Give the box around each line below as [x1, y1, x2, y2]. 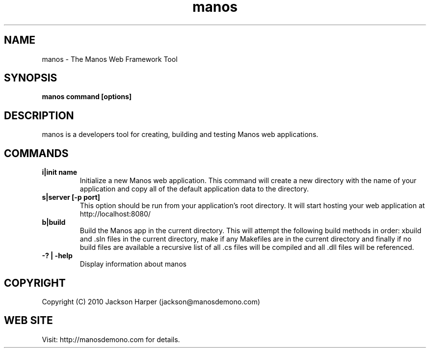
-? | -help [42, 251, 73, 260]
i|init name [42, 168, 78, 177]
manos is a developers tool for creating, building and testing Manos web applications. [42, 130, 319, 139]
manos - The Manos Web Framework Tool [42, 54, 178, 63]
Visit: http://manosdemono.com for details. [42, 335, 180, 344]
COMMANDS [4, 147, 69, 160]
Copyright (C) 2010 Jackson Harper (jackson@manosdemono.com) [42, 297, 260, 306]
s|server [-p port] [42, 193, 100, 202]
